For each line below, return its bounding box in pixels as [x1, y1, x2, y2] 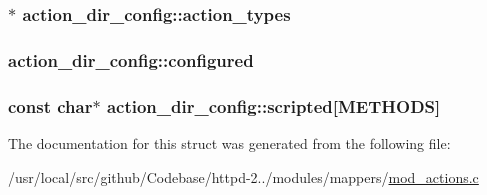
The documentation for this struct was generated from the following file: [8, 132, 451, 153]
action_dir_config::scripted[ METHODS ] [106, 93, 441, 118]
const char [8, 93, 93, 118]
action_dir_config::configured [8, 47, 254, 72]
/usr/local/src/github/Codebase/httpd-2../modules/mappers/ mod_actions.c [8, 166, 479, 187]
